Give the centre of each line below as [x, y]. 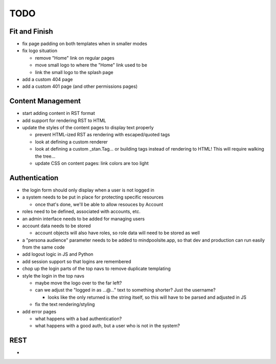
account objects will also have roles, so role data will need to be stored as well [118, 233]
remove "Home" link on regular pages [75, 58]
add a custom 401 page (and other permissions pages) [80, 86]
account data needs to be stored [57, 226]
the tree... [45, 156]
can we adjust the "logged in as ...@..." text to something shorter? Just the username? [125, 290]
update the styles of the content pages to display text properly [88, 128]
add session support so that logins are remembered [77, 261]
